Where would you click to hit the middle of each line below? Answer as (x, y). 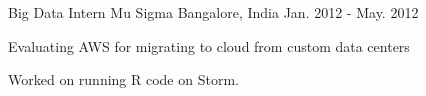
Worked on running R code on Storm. (123, 79)
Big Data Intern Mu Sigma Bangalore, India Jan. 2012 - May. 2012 (213, 12)
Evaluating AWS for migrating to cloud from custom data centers (209, 45)
